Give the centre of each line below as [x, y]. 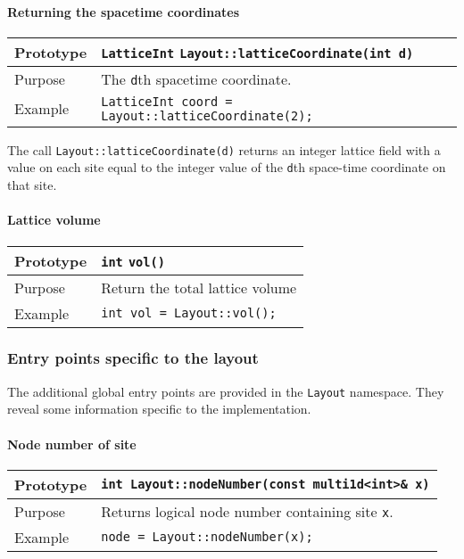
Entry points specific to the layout [133, 358]
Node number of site [72, 444]
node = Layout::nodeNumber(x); [207, 537]
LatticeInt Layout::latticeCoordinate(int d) [257, 53]
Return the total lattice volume [199, 287]
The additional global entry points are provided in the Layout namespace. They [226, 391]
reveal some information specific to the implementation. [159, 409]
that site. [32, 185]
